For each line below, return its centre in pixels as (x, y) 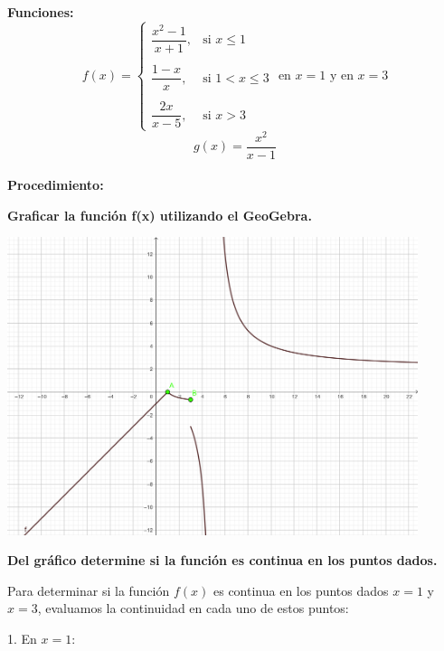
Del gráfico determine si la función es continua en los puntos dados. (222, 560)
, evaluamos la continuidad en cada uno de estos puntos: (193, 608)
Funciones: (41, 12)
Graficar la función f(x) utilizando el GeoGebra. (160, 215)
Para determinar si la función (89, 590)
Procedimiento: (56, 185)
